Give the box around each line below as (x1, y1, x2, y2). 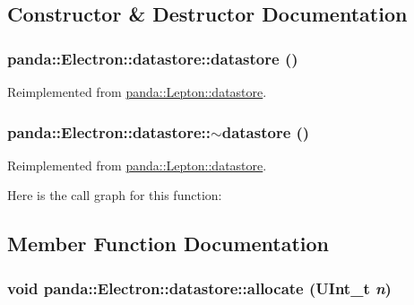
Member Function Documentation (7, 230, 330, 257)
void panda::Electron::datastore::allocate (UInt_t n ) (7, 276, 392, 299)
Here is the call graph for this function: (7, 186, 222, 205)
